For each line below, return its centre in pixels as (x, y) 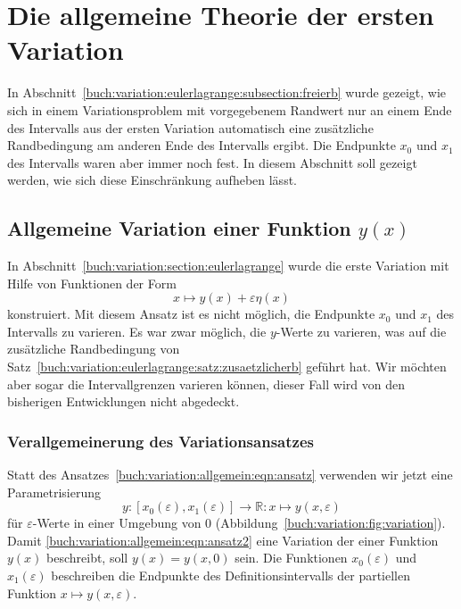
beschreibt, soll (87, 558)
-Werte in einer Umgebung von (117, 523)
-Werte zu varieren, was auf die (361, 331)
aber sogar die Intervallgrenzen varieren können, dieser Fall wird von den (206, 384)
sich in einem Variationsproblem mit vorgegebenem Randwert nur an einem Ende (230, 109)
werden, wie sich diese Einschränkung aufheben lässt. (152, 180)
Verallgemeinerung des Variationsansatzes (161, 441)
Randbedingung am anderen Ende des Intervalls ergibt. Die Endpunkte (202, 145)
